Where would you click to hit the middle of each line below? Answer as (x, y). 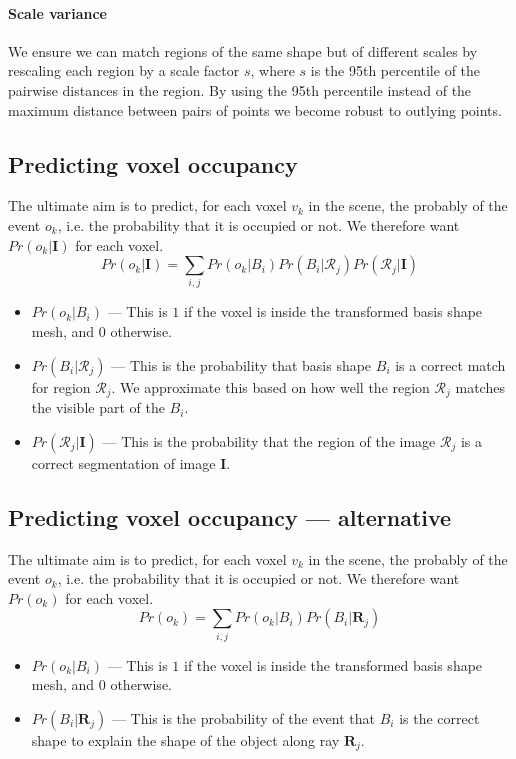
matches (480, 386)
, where (272, 70)
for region (61, 386)
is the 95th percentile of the (395, 70)
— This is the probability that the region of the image (269, 440)
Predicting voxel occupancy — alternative (230, 516)
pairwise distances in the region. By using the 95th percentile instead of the (240, 89)
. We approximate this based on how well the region (270, 386)
